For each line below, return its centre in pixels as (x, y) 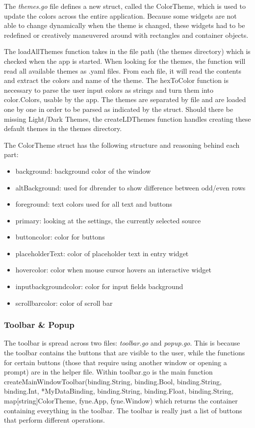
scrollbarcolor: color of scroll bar (64, 303)
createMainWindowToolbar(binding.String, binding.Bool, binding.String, (113, 381)
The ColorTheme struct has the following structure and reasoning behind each (122, 145)
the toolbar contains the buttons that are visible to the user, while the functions (125, 353)
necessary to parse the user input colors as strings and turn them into (109, 90)
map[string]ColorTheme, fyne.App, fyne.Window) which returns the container (121, 401)
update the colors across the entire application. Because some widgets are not (120, 15)
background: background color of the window (83, 171)
